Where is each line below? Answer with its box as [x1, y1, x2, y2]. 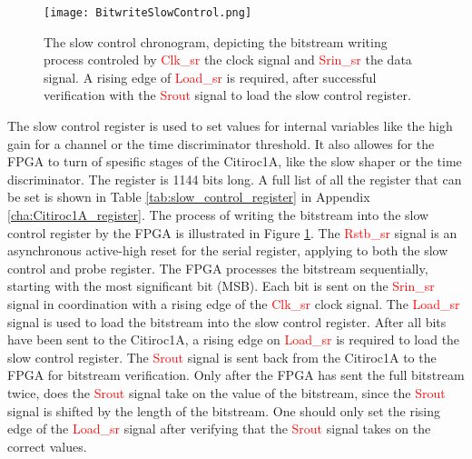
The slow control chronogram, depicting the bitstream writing [44, 32, 388, 51]
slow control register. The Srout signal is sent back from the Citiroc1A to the [7, 347, 437, 366]
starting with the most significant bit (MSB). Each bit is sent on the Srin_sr [7, 276, 435, 295]
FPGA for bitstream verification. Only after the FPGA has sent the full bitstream [7, 365, 465, 384]
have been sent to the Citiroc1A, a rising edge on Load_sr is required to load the [7, 330, 460, 349]
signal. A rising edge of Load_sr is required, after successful [44, 67, 377, 86]
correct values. [7, 436, 87, 455]
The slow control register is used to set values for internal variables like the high [7, 116, 453, 135]
